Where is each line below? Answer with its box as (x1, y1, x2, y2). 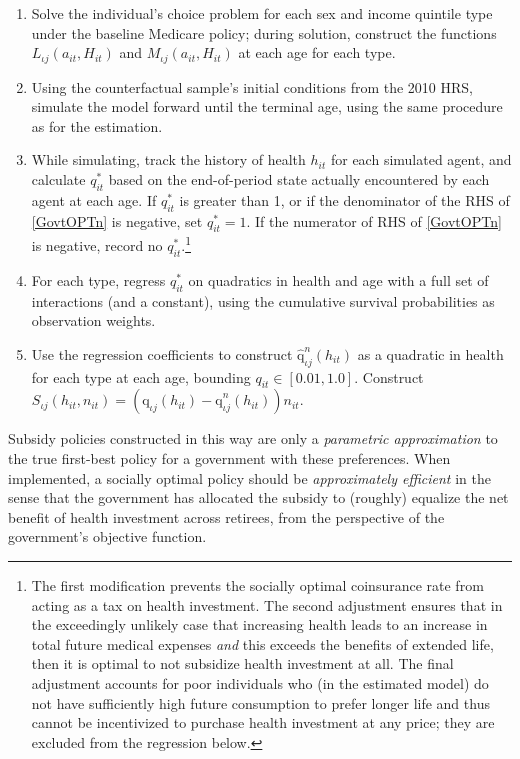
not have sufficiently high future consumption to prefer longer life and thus (31, 692, 490, 713)
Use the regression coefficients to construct (31, 343, 293, 364)
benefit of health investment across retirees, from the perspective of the (8, 506, 445, 527)
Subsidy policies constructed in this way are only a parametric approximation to (8, 428, 498, 449)
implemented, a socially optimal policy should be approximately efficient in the (8, 467, 491, 488)
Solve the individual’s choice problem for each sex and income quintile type (31, 3, 493, 23)
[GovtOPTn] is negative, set (31, 210, 203, 231)
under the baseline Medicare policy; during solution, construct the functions (31, 22, 497, 43)
